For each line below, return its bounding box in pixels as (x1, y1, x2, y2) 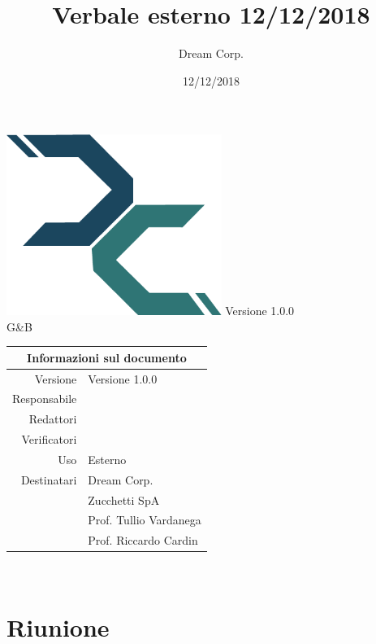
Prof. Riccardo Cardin (88, 532, 198, 549)
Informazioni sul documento (27, 348, 187, 366)
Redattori (28, 410, 77, 427)
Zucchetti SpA (88, 491, 160, 508)
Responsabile (12, 390, 77, 407)
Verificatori (21, 431, 77, 448)
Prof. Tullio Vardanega (88, 511, 201, 528)
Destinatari (20, 471, 77, 488)
